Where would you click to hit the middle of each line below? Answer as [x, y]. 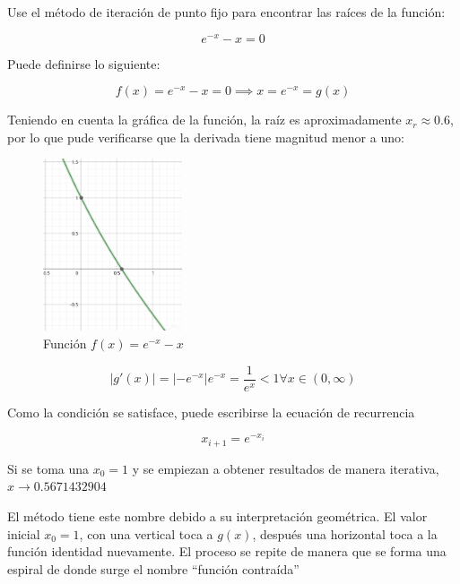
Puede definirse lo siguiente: [84, 63]
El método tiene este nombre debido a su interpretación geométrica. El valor [217, 516]
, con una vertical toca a [146, 533]
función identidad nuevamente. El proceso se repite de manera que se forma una [227, 551]
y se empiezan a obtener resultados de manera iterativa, [286, 468]
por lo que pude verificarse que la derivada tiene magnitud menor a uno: [206, 137]
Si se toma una [48, 468]
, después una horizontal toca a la [345, 533]
